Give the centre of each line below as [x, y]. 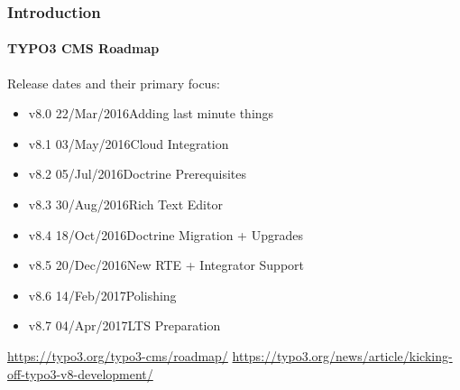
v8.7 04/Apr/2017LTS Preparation [124, 325]
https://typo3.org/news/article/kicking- [342, 355]
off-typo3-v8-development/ [80, 373]
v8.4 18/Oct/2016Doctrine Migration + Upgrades [166, 234]
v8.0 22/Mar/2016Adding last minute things [151, 113]
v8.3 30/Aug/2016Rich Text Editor [125, 204]
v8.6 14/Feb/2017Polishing [102, 295]
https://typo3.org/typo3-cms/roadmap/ [118, 355]
